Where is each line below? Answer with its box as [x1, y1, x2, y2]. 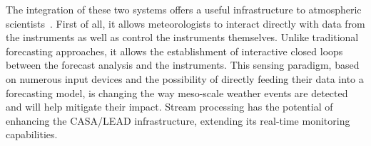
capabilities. [6, 127, 58, 142]
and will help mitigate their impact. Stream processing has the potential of [6, 99, 333, 114]
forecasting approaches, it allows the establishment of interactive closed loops [6, 43, 343, 58]
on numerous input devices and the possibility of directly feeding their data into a [6, 71, 364, 86]
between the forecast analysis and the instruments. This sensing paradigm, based [6, 57, 360, 72]
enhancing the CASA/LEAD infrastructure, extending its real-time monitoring [6, 113, 350, 128]
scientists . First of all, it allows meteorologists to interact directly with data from [6, 16, 365, 30]
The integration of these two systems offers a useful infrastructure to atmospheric [6, 2, 362, 16]
